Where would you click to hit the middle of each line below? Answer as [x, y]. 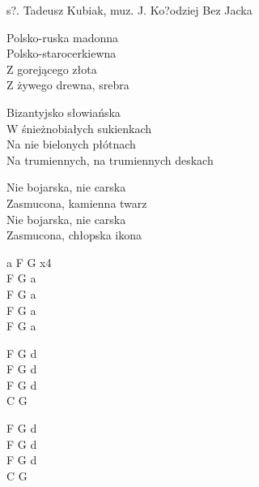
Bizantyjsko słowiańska [64, 112]
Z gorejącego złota [52, 69]
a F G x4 [29, 262]
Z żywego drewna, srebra [68, 85]
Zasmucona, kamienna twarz [77, 203]
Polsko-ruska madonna [63, 37]
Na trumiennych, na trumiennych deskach [110, 159]
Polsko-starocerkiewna [62, 53]
